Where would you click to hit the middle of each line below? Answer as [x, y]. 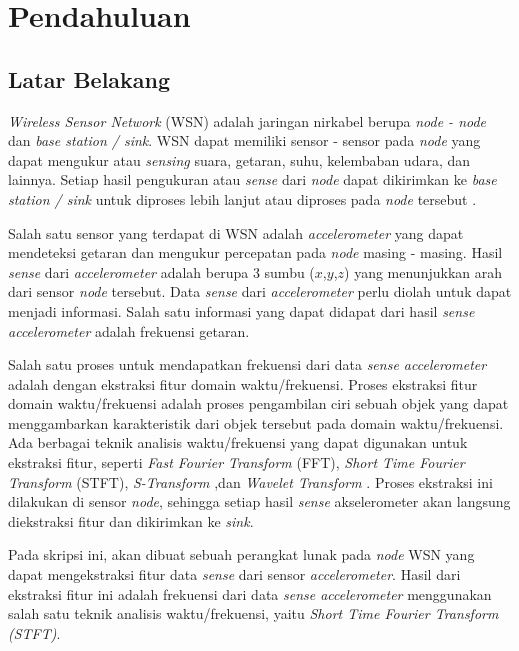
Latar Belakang [89, 78]
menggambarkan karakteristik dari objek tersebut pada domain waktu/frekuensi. [256, 422]
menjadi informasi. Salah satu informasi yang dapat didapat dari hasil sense [241, 310]
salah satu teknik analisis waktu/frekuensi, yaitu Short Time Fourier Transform [253, 613]
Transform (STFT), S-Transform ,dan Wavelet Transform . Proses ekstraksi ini [250, 481]
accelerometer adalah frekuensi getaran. [129, 330]
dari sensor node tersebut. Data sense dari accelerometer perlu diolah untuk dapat [260, 291]
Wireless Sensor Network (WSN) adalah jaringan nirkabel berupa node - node [247, 120]
